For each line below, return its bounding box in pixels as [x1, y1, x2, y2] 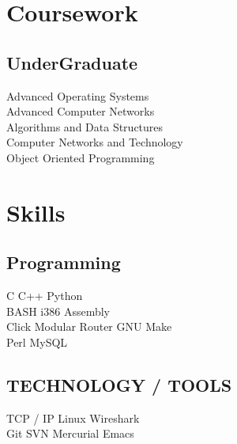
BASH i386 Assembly [6, 302, 110, 319]
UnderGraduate [6, 50, 138, 74]
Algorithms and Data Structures [6, 118, 164, 135]
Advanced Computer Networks [6, 103, 155, 120]
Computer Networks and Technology [6, 134, 183, 150]
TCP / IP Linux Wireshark [6, 409, 140, 426]
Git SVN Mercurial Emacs [6, 425, 134, 442]
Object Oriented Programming [6, 149, 155, 165]
